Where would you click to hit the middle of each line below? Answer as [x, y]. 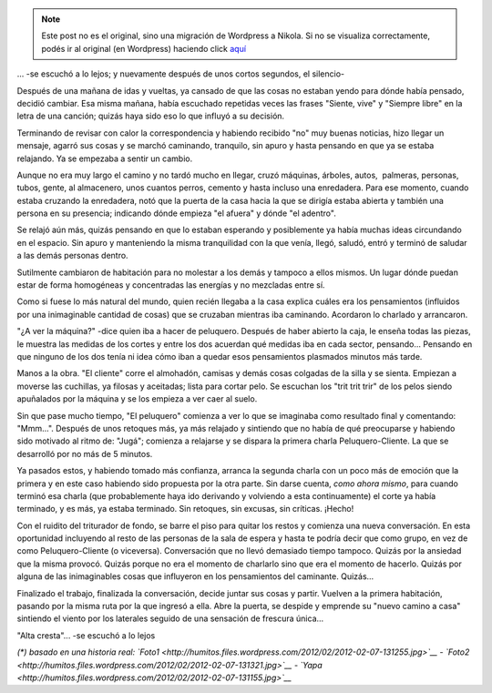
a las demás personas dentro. [72, 256]
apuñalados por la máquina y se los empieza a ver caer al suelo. [137, 399]
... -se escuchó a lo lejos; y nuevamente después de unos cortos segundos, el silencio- [181, 74]
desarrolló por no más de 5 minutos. [85, 454]
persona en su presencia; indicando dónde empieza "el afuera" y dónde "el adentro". [176, 213]
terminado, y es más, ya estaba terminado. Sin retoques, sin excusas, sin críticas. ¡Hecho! [185, 509]
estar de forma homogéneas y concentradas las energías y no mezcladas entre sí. [171, 285]
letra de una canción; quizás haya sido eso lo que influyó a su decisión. [151, 116]
